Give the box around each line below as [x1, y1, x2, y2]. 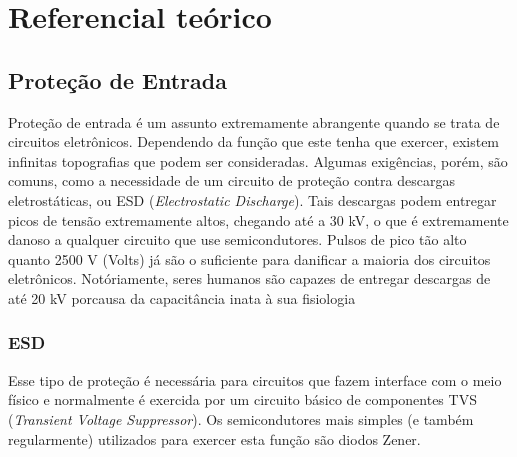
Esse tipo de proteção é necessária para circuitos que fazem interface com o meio [8, 369, 502, 390]
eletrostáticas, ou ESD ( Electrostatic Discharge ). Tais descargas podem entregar [8, 189, 497, 210]
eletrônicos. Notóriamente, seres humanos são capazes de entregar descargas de [8, 268, 491, 289]
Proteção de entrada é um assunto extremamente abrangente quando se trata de [8, 111, 500, 132]
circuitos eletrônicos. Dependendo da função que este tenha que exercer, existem [8, 131, 500, 152]
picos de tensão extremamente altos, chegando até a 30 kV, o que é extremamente [8, 209, 509, 230]
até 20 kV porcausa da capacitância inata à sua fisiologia [8, 287, 356, 308]
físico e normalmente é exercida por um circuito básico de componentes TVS [8, 389, 477, 410]
